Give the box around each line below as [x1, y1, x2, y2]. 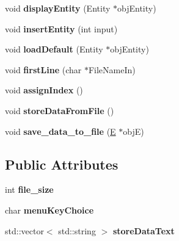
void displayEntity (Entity [5, 2, 111, 14]
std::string [58, 224, 96, 237]
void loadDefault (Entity [5, 43, 103, 56]
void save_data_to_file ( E [5, 124, 116, 137]
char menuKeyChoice [5, 203, 94, 216]
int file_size [5, 183, 54, 196]
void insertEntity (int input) [5, 22, 118, 35]
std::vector [5, 224, 44, 237]
